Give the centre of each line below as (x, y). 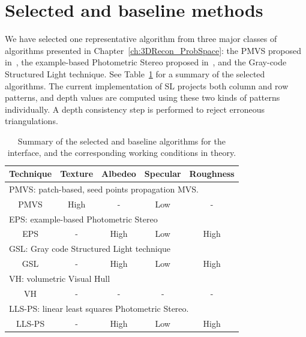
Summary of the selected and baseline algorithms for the (121, 141)
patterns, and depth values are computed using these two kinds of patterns (142, 97)
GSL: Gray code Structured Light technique (90, 249)
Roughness (212, 174)
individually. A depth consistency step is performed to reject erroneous (135, 109)
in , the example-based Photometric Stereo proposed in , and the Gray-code (146, 62)
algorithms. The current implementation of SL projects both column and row (147, 85)
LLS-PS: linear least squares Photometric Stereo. (99, 308)
